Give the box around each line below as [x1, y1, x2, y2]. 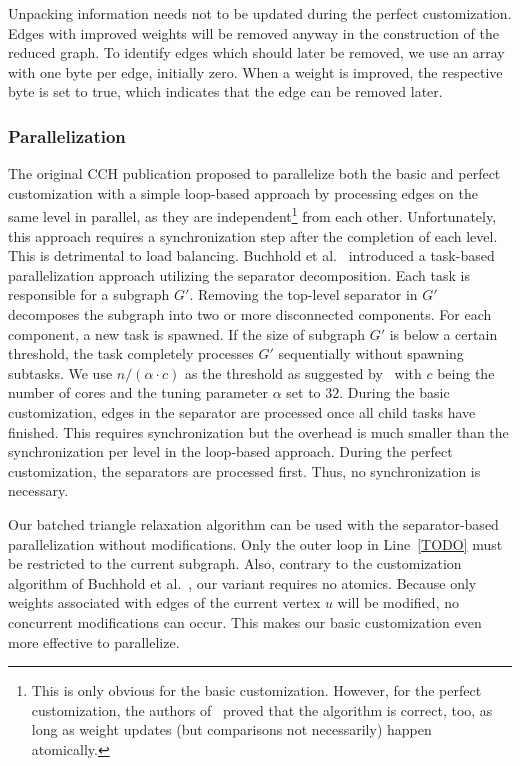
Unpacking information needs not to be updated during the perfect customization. [8, 3, 512, 23]
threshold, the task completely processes [8, 343, 254, 364]
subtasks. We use [8, 362, 113, 383]
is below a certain [389, 323, 498, 344]
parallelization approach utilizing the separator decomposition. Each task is [8, 264, 470, 285]
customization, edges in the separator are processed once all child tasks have [8, 401, 476, 422]
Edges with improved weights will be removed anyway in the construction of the [8, 22, 499, 43]
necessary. [8, 480, 69, 501]
